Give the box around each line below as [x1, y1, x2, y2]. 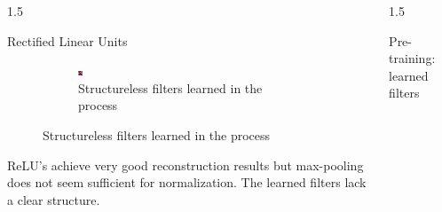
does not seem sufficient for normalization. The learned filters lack [7, 173, 367, 192]
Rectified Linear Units [7, 31, 128, 50]
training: [389, 49, 436, 67]
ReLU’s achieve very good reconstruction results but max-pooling [7, 155, 364, 174]
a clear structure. [7, 190, 100, 208]
